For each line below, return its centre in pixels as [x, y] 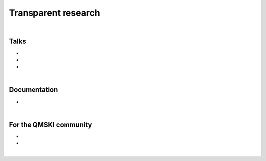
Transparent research [55, 13]
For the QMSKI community [50, 124]
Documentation [33, 90]
